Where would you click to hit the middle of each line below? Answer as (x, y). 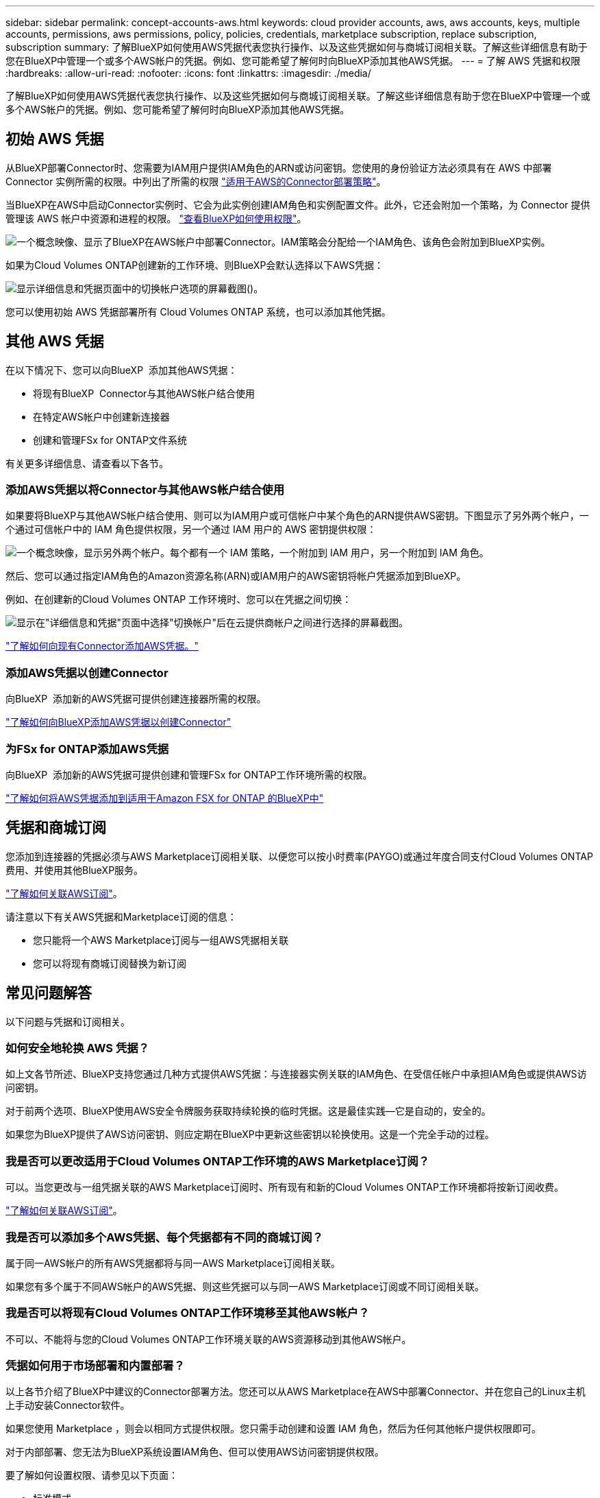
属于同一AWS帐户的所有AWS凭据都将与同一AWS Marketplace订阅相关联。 (173, 1263)
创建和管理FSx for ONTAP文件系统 (110, 440)
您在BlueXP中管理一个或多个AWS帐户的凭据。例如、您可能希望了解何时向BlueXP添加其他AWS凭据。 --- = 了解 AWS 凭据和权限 (293, 61)
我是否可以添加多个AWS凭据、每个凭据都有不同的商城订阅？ (164, 1237)
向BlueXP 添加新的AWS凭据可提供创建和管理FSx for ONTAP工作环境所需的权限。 (189, 774)
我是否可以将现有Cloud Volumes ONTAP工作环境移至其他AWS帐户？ (188, 1313)
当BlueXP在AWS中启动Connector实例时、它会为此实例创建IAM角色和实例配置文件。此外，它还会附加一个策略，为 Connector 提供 (298, 204)
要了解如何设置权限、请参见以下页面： (92, 1475)
